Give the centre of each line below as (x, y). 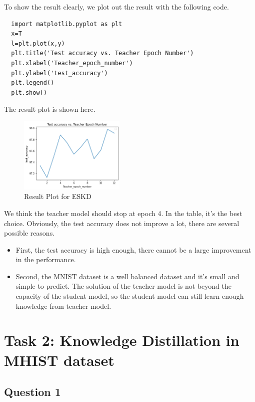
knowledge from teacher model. (63, 306)
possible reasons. (29, 233)
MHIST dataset (59, 360)
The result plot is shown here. (50, 109)
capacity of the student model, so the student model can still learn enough (130, 296)
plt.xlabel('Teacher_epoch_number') (72, 63)
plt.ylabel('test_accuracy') (59, 73)
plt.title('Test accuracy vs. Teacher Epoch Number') (102, 53)
